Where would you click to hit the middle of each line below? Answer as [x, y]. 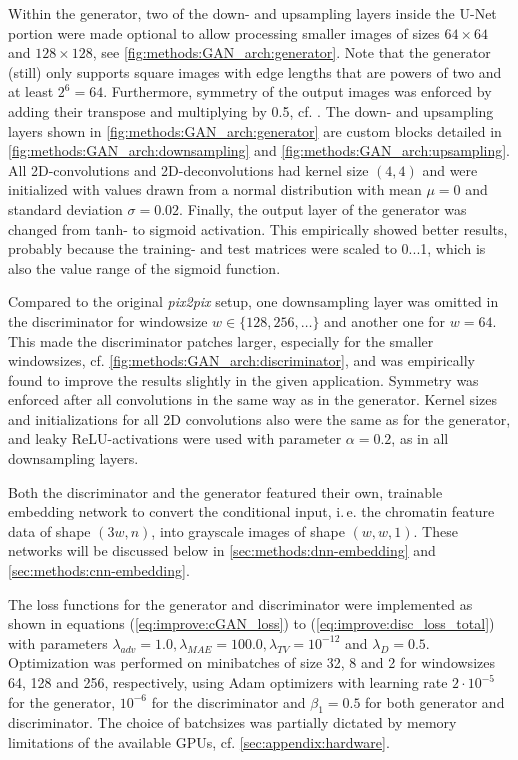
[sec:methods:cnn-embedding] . [99, 570]
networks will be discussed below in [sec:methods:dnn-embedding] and [222, 550]
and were [450, 169]
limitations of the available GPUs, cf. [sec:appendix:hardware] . [199, 741]
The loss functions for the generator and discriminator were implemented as [240, 603]
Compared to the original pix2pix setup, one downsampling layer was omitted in [253, 301]
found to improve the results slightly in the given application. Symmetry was [243, 379]
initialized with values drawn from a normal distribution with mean [215, 189]
